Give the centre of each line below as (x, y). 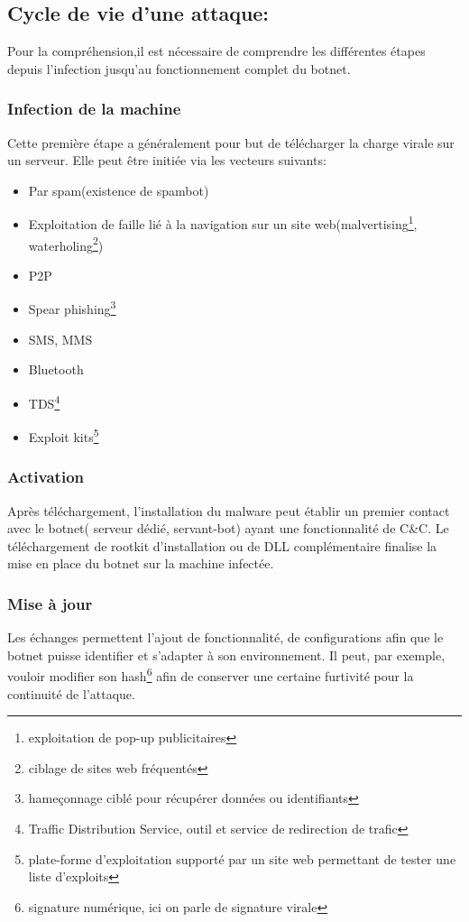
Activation (46, 477)
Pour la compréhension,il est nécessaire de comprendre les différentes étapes (216, 51)
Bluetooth (56, 369)
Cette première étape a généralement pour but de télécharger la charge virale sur (231, 142)
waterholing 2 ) (66, 244)
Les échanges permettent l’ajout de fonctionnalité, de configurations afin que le (225, 637)
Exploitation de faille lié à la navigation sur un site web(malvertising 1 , (223, 223)
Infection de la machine (94, 109)
